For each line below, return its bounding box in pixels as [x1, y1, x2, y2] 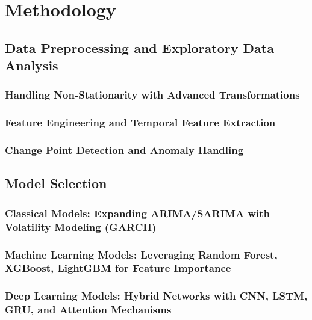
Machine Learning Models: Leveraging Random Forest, [5, 247, 278, 262]
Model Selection [5, 174, 107, 192]
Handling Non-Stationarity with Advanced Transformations [5, 87, 300, 102]
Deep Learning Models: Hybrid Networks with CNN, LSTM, [5, 288, 308, 303]
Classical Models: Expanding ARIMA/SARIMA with [5, 205, 270, 220]
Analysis [5, 56, 58, 75]
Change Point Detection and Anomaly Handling [5, 143, 244, 158]
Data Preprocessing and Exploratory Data [5, 38, 274, 57]
